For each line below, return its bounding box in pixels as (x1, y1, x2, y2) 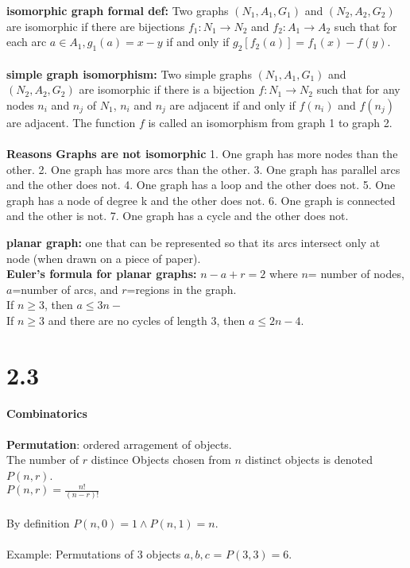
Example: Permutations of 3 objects (6, 546, 181, 562)
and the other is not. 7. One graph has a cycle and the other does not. (6, 207, 349, 224)
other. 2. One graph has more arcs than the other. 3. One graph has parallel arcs (6, 160, 400, 177)
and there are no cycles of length (48, 311, 207, 328)
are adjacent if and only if (169, 96, 296, 113)
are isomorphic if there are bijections (6, 17, 185, 34)
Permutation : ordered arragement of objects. (6, 435, 232, 452)
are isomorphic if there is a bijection (79, 81, 255, 98)
